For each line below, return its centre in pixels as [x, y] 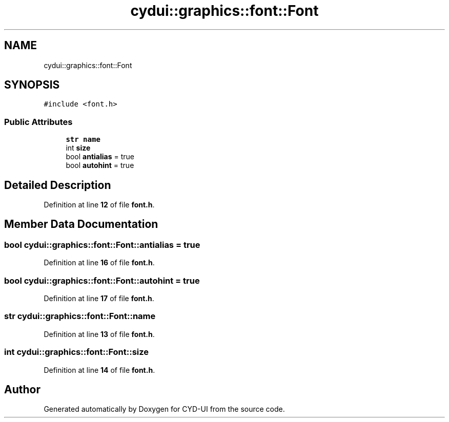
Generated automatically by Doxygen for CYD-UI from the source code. [164, 409]
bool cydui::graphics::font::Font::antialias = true [102, 245]
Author [22, 389]
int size [78, 148]
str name [83, 140]
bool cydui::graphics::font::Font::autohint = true [102, 280]
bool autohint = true [100, 165]
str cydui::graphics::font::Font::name [80, 316]
